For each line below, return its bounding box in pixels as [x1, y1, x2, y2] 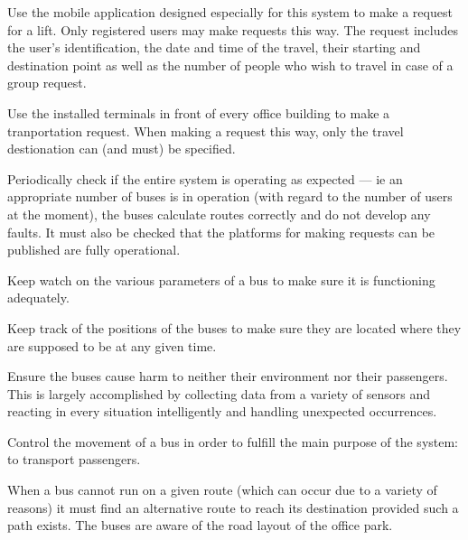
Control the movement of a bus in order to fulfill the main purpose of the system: [7, 432, 459, 451]
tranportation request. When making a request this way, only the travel [7, 121, 404, 140]
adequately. [7, 288, 70, 307]
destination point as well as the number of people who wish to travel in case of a [7, 55, 454, 74]
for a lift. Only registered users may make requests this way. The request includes [7, 20, 458, 39]
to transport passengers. [7, 450, 141, 469]
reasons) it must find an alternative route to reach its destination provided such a [7, 498, 459, 517]
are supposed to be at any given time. [7, 336, 217, 355]
